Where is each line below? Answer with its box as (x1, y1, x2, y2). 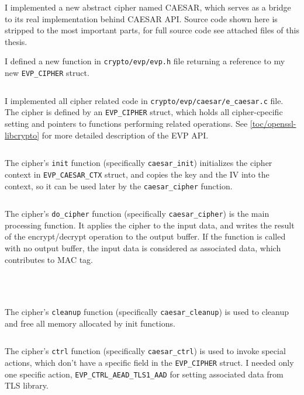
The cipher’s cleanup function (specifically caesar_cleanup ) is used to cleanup (5, 306, 289, 318)
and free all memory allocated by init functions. (5, 317, 175, 329)
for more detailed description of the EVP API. (42, 129, 209, 141)
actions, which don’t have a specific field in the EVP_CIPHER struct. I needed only (5, 356, 294, 369)
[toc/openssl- (250, 117, 296, 129)
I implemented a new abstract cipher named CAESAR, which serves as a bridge (5, 1, 291, 13)
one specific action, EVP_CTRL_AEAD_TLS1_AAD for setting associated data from (5, 368, 284, 380)
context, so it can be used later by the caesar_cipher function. (5, 179, 233, 192)
